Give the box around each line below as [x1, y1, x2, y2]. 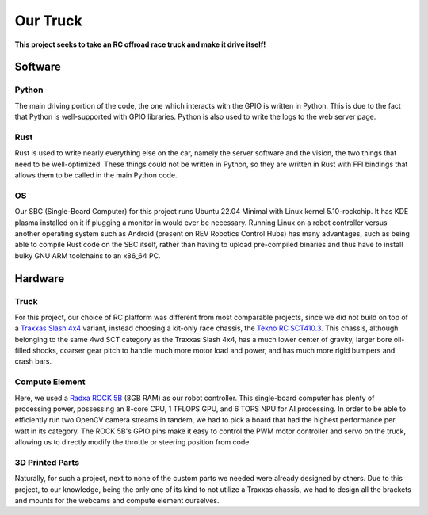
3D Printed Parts [14, 456, 79, 467]
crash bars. [14, 357, 52, 366]
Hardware [14, 272, 65, 285]
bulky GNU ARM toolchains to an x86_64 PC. [14, 250, 161, 261]
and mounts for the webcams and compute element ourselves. [14, 496, 220, 505]
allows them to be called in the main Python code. [14, 170, 178, 180]
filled [14, 345, 32, 356]
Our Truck [14, 12, 82, 29]
